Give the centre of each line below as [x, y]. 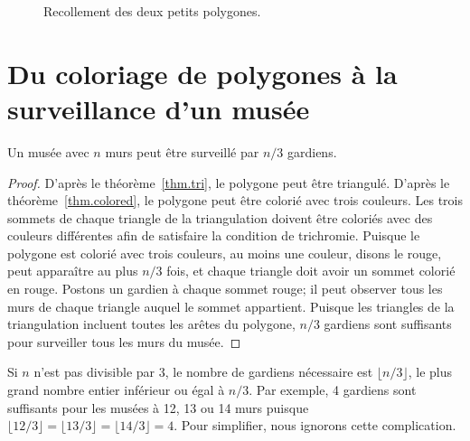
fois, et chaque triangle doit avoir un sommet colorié [311, 271]
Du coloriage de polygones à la [202, 73]
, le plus [430, 372]
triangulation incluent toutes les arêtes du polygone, [151, 324]
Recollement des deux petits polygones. [152, 11]
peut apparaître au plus [73, 271]
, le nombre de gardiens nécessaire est [269, 372]
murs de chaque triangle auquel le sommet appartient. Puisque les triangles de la [231, 306]
